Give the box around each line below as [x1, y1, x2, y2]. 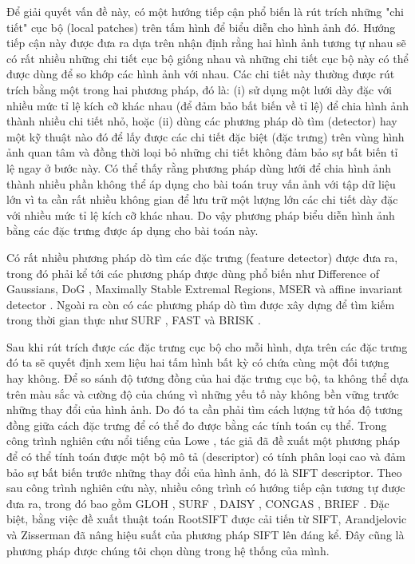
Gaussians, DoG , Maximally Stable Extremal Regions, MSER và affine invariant [6, 280, 403, 297]
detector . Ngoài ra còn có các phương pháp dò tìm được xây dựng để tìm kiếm [6, 296, 395, 312]
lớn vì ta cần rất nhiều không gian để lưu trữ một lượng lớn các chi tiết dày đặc [6, 191, 398, 208]
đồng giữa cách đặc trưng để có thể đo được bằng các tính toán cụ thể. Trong [6, 416, 387, 433]
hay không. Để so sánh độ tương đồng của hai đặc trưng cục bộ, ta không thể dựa [6, 370, 409, 387]
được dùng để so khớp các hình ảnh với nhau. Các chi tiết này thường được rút [6, 66, 395, 82]
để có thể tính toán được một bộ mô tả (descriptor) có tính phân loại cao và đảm [6, 448, 405, 465]
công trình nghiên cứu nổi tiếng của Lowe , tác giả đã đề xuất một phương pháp [6, 432, 400, 449]
